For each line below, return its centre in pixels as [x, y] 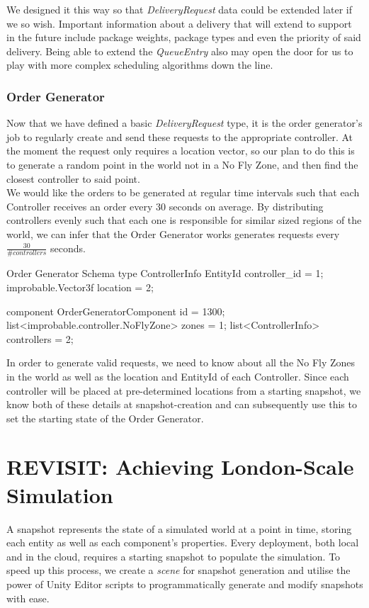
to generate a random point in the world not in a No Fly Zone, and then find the [182, 164]
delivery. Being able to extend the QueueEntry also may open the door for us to [180, 51]
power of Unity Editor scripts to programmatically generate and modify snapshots [185, 584]
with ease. [28, 598]
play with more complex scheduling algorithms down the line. [140, 65]
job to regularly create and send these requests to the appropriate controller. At [180, 136]
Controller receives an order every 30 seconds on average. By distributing [165, 206]
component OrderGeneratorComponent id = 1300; [116, 311]
